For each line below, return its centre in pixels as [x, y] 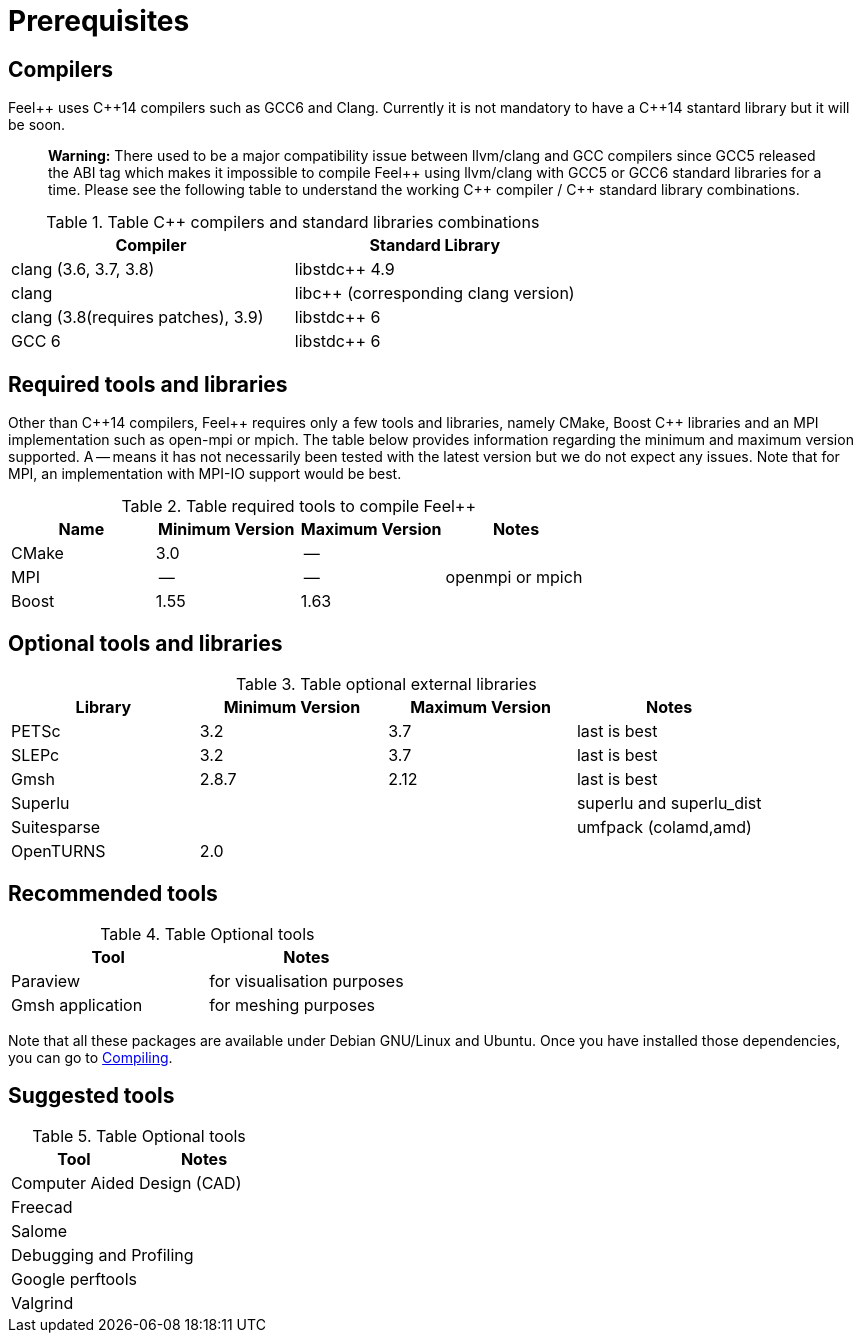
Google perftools [74, 1278]
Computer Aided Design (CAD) [126, 1182]
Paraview [45, 980]
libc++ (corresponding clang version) [434, 293]
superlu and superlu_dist [669, 802]
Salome [39, 1230]
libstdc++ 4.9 [344, 269]
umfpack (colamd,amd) [664, 826]
